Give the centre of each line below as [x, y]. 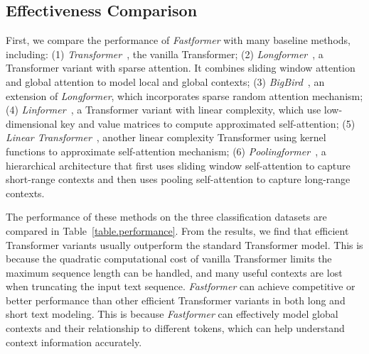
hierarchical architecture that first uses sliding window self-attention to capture [178, 165]
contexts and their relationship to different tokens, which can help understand [175, 328]
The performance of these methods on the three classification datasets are [166, 217]
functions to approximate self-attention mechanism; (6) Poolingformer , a [166, 151]
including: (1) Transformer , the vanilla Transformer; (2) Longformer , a [165, 54]
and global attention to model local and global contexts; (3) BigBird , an [165, 81]
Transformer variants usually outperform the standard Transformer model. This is [184, 244]
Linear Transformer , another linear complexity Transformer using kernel [166, 137]
